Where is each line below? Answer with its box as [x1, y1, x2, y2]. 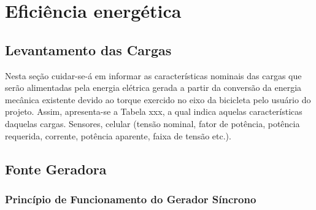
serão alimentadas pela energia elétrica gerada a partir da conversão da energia [5, 81, 302, 94]
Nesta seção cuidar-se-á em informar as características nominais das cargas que [5, 69, 302, 82]
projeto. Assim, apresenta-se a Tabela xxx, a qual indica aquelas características [5, 105, 303, 118]
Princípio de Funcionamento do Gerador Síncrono [5, 191, 256, 206]
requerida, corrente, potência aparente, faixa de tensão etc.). [5, 129, 231, 142]
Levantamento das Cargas [5, 40, 172, 59]
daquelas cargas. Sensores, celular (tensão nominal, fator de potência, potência [5, 117, 300, 130]
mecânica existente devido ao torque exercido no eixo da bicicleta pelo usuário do [5, 93, 311, 106]
